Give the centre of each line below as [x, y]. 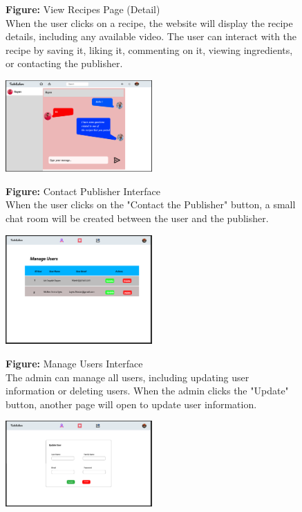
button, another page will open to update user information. [131, 404]
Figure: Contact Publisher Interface [83, 191]
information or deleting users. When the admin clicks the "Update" [147, 391]
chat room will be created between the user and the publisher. [137, 218]
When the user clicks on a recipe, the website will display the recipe [149, 22]
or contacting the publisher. [64, 63]
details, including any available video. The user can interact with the [151, 36]
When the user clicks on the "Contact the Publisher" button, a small [151, 204]
